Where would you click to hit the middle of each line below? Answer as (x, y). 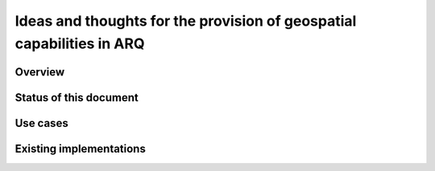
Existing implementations (81, 149)
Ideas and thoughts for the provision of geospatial (186, 21)
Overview (40, 72)
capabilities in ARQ (80, 43)
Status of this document (77, 98)
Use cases (41, 123)
